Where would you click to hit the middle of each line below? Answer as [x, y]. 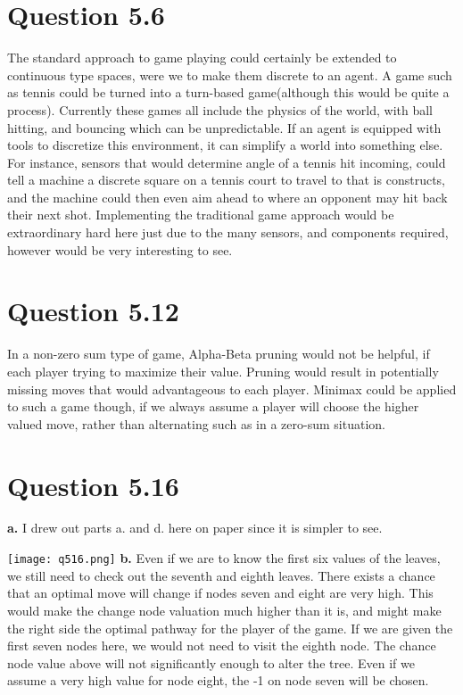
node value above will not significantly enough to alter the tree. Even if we [211, 662]
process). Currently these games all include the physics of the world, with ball [220, 109]
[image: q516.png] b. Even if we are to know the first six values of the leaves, [224, 558]
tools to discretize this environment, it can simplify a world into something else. [225, 145]
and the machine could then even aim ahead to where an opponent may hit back [227, 197]
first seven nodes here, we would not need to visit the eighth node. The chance [222, 645]
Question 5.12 [93, 311]
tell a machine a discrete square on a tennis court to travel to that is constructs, [226, 180]
